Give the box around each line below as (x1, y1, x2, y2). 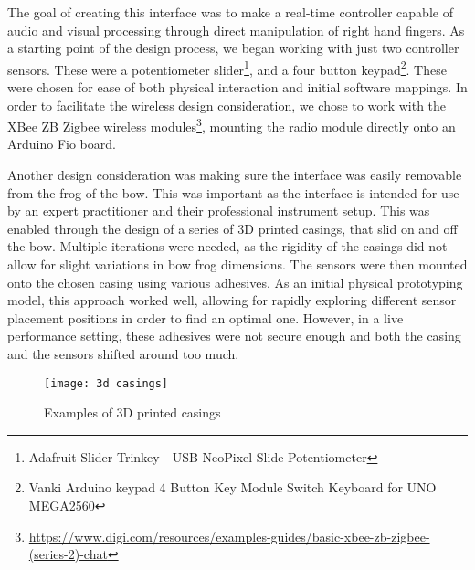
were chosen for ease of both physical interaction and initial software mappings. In (7, 78, 468, 97)
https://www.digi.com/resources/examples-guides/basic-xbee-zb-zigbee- (28, 526, 430, 545)
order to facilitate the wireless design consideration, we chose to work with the (7, 95, 447, 114)
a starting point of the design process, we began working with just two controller (7, 38, 459, 58)
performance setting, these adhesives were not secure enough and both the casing (7, 326, 461, 345)
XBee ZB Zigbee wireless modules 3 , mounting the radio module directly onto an (7, 114, 456, 135)
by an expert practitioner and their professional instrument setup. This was (7, 201, 430, 220)
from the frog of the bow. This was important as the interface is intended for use (7, 183, 459, 202)
